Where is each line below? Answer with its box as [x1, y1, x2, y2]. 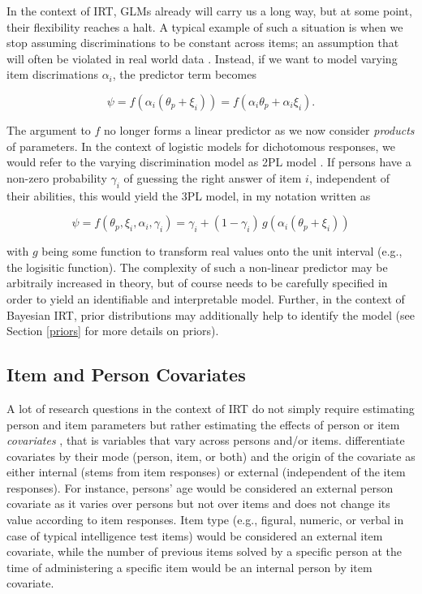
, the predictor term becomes [112, 66, 256, 83]
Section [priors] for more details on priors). [6, 322, 219, 339]
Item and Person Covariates [6, 362, 246, 387]
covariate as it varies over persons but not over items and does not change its [6, 495, 390, 512]
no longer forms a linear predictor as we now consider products [104, 121, 415, 138]
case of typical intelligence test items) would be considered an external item [6, 527, 383, 544]
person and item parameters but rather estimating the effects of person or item [6, 415, 400, 433]
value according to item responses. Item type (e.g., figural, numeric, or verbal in [6, 511, 404, 528]
